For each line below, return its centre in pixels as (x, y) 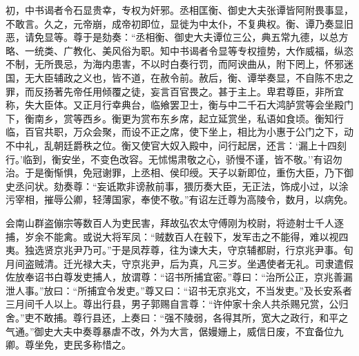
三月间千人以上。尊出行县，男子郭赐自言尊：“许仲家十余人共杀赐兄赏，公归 (177, 304)
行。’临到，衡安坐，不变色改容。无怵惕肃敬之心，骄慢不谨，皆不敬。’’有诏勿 (174, 159)
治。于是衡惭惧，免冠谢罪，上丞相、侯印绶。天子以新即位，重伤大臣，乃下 (175, 172)
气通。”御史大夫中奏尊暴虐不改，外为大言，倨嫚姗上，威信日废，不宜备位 (170, 331)
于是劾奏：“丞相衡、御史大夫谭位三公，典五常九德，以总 (211, 37)
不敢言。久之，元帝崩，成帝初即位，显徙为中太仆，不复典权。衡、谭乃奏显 (175, 23)
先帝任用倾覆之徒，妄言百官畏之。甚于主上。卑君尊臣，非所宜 (203, 91)
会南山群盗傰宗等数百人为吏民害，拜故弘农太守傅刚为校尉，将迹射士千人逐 (175, 222)
